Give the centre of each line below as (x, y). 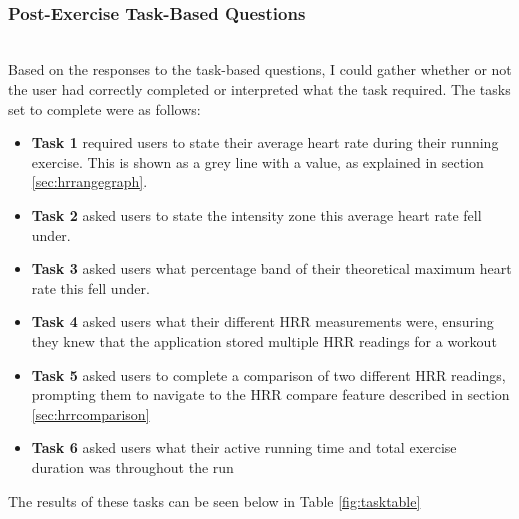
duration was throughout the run (132, 466)
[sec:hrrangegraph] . (89, 181)
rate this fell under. (90, 287)
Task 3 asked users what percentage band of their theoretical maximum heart (271, 268)
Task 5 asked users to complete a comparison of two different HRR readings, (268, 374)
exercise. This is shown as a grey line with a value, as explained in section (257, 161)
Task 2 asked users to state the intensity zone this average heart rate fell (256, 214)
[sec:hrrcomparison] (90, 413)
